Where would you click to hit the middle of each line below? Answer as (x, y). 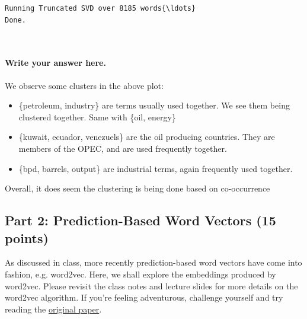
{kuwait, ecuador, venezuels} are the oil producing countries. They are (147, 137)
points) (27, 237)
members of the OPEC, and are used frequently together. (123, 148)
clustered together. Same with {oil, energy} (97, 117)
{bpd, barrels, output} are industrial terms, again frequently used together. (156, 168)
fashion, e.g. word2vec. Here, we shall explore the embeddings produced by (140, 274)
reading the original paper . (53, 309)
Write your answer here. (55, 63)
